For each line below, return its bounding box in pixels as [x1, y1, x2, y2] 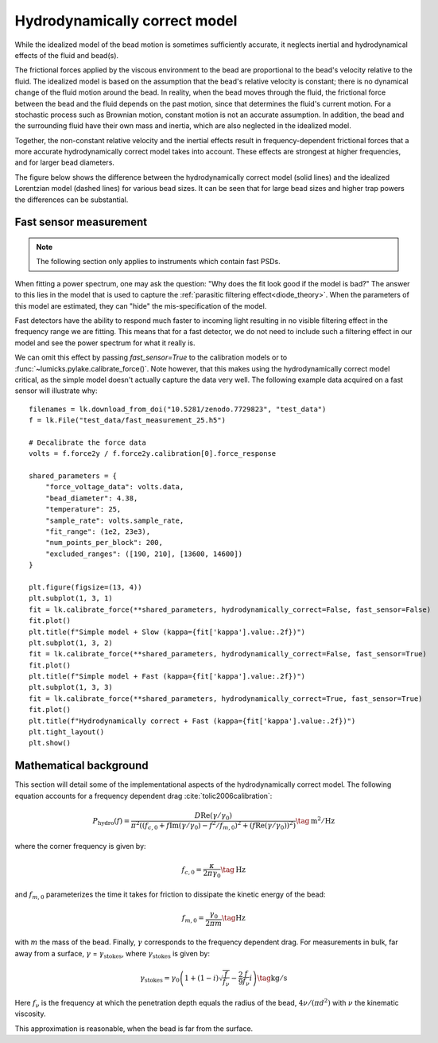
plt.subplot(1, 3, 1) [29, 593, 113, 603]
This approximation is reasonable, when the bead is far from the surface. [14, 1023, 254, 1033]
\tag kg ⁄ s [257, 973, 288, 983]
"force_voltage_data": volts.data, [45, 482, 184, 492]
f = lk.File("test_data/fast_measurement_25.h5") [29, 416, 227, 425]
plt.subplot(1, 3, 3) [29, 683, 113, 692]
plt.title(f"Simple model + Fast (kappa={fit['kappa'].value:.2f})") [29, 672, 306, 681]
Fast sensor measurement [14, 216, 147, 229]
